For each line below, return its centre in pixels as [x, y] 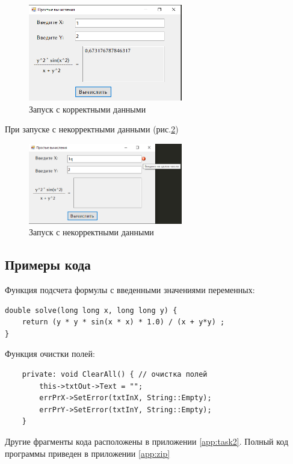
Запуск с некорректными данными [91, 232]
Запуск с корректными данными [88, 109]
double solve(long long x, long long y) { [91, 310]
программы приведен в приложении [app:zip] [88, 453]
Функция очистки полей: [50, 354]
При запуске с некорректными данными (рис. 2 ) [92, 129]
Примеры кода [48, 264]
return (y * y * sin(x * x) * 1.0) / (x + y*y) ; [123, 322]
